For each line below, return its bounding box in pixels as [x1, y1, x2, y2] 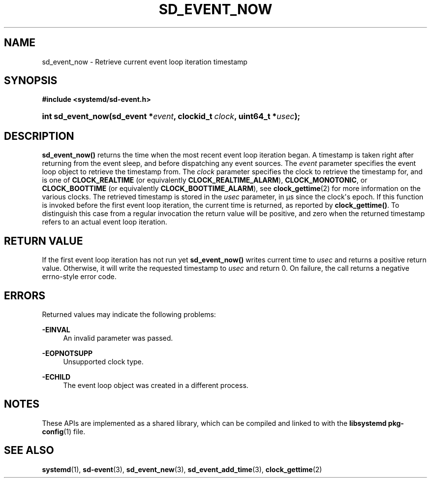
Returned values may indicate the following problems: [42, 310, 216, 319]
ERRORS [4, 289, 46, 302]
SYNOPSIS [4, 74, 58, 87]
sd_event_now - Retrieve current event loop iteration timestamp [42, 57, 247, 66]
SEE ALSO [4, 444, 54, 457]
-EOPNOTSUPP [42, 349, 93, 357]
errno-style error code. [42, 272, 117, 281]
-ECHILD [42, 372, 71, 381]
